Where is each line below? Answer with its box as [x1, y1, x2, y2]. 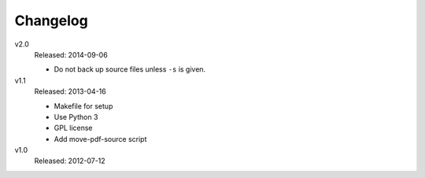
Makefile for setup [54, 101, 113, 110]
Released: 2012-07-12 [34, 156, 105, 165]
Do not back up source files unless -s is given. [54, 65, 206, 74]
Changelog [14, 12, 88, 29]
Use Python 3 [54, 112, 98, 121]
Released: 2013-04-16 [34, 87, 106, 96]
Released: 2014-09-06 [34, 50, 108, 59]
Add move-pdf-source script [54, 134, 147, 143]
